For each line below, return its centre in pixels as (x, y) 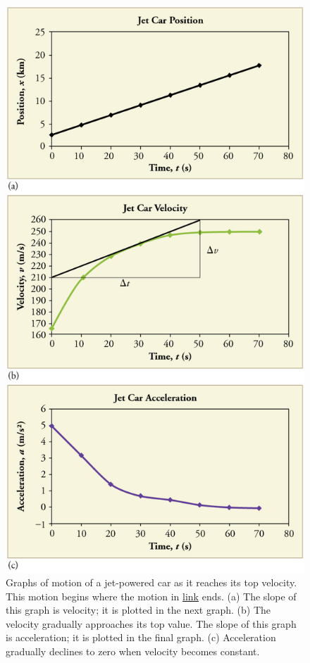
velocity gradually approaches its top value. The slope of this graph (151, 623)
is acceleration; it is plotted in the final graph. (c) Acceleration (141, 637)
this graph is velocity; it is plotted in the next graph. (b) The (138, 610)
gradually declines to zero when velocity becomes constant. (133, 651)
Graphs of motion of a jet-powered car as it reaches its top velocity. (151, 582)
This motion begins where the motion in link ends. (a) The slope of (151, 596)
